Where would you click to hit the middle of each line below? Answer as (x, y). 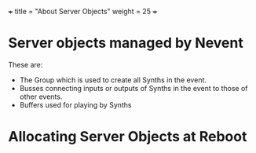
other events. (41, 97)
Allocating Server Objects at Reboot (128, 137)
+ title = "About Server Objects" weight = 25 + (83, 11)
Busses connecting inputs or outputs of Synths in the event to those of (134, 88)
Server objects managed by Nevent (126, 43)
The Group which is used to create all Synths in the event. (113, 80)
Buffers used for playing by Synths (75, 104)
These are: (26, 64)
